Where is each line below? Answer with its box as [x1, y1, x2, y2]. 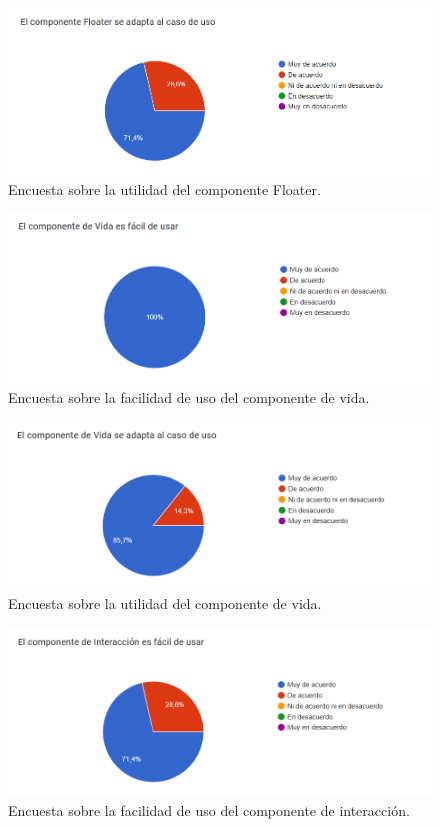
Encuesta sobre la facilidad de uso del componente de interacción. [8, 799, 410, 820]
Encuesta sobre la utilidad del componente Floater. [8, 178, 321, 199]
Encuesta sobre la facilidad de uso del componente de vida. [8, 387, 370, 408]
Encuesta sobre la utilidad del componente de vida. [8, 593, 322, 614]
